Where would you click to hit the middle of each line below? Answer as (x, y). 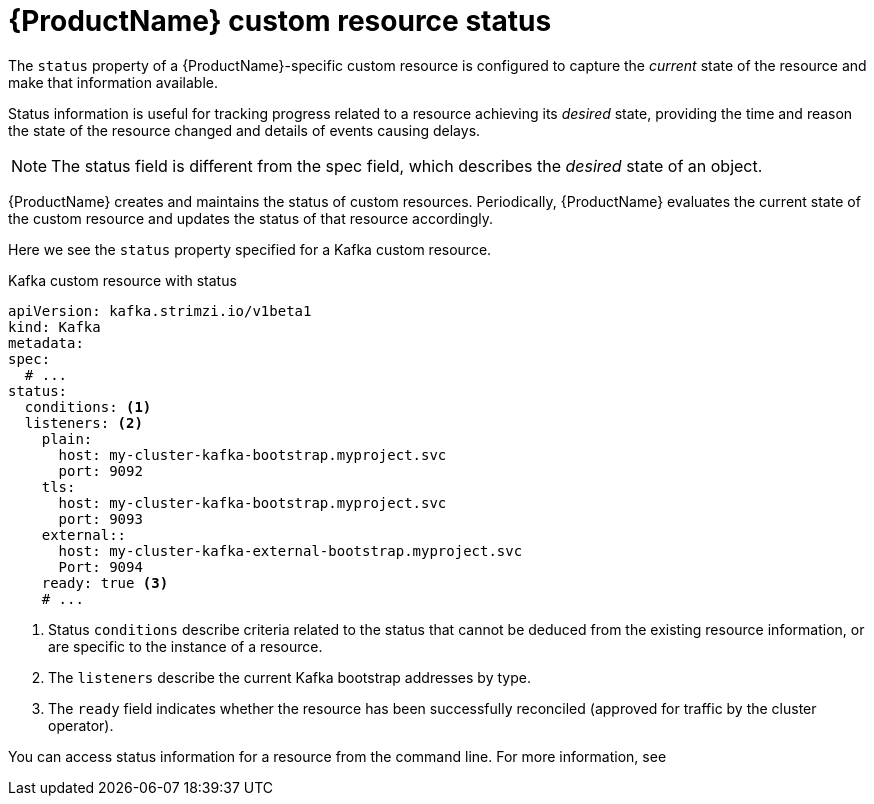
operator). (81, 725)
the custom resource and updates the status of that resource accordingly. (250, 218)
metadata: (46, 342)
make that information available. (113, 82)
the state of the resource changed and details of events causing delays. (244, 130)
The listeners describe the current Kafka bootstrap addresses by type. (289, 677)
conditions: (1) (88, 406)
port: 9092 (100, 470)
